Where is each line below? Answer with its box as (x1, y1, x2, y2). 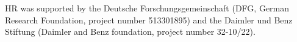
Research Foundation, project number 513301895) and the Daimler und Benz (5, 13, 293, 26)
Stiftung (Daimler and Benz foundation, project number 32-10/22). (5, 25, 256, 38)
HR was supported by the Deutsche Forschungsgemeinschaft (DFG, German (5, 2, 290, 14)
